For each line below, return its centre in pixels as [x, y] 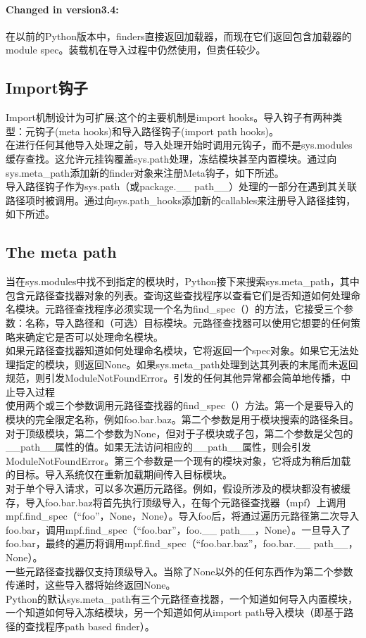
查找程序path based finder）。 [90, 626]
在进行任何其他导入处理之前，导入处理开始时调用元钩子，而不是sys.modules [179, 145]
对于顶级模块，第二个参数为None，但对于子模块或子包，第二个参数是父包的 [179, 433]
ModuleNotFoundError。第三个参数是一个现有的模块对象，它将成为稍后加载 [178, 460]
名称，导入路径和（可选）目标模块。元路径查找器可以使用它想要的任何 [188, 322]
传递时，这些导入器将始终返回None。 [91, 585]
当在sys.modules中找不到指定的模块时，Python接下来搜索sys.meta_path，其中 [183, 281]
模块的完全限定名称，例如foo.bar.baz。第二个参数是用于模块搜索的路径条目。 [182, 419]
